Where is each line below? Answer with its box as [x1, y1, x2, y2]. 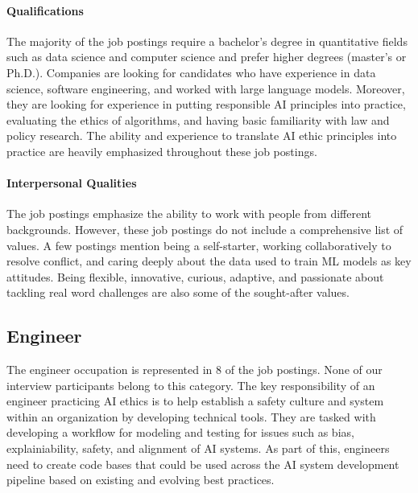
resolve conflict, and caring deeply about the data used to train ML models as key [6, 253, 412, 269]
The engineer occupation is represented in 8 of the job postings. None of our [6, 361, 383, 378]
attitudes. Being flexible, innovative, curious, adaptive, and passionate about [6, 268, 384, 285]
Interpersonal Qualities [6, 175, 137, 191]
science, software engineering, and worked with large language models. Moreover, [6, 80, 405, 97]
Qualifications [6, 2, 84, 18]
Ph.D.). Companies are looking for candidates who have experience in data [6, 64, 376, 80]
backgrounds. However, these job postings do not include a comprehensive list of [6, 220, 404, 237]
